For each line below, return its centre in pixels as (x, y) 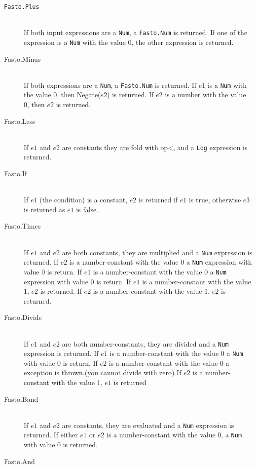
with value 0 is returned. (61, 445)
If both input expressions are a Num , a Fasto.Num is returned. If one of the (136, 32)
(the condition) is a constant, (84, 200)
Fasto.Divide (23, 317)
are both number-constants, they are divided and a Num (145, 343)
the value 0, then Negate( (62, 95)
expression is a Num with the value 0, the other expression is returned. (129, 42)
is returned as (44, 209)
